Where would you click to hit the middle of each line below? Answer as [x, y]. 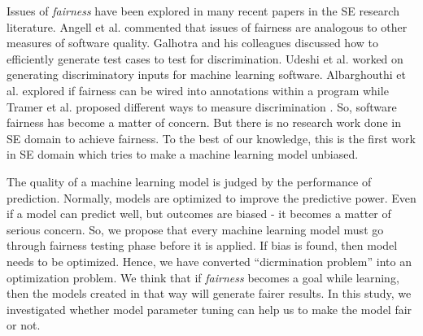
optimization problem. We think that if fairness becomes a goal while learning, [203, 277]
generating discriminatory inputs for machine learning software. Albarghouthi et [206, 74]
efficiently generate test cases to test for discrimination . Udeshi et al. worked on [205, 58]
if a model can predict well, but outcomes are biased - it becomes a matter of [199, 214]
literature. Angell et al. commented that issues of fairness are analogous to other [207, 26]
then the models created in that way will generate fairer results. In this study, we [209, 293]
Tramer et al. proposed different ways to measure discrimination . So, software [202, 106]
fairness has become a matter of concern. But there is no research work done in [204, 122]
